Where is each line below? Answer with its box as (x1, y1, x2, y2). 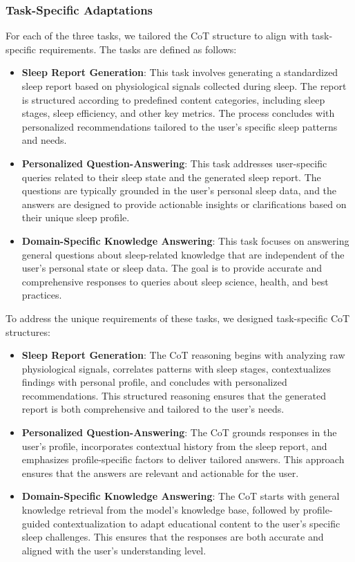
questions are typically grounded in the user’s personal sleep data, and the (21, 183, 337, 198)
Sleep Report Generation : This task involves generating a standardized (21, 65, 338, 79)
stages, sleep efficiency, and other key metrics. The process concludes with (21, 106, 335, 120)
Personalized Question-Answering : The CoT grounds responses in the (21, 425, 337, 440)
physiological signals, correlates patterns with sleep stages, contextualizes (21, 361, 332, 375)
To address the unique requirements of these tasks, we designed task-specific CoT (6, 310, 350, 325)
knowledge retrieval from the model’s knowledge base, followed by (21, 503, 300, 517)
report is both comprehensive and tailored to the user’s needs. (21, 402, 285, 416)
